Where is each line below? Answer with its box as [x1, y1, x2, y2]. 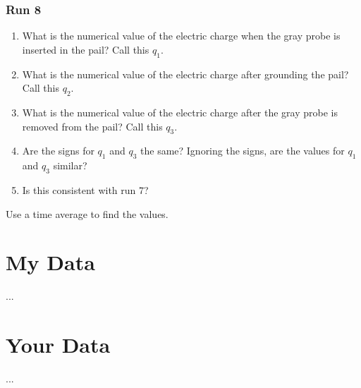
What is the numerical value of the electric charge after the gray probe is [22, 105, 338, 119]
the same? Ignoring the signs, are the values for [140, 143, 345, 158]
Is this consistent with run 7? [22, 182, 149, 197]
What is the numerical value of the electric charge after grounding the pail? [22, 66, 349, 81]
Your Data [6, 330, 111, 359]
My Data [6, 248, 95, 277]
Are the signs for [22, 143, 94, 158]
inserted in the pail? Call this [22, 42, 149, 56]
